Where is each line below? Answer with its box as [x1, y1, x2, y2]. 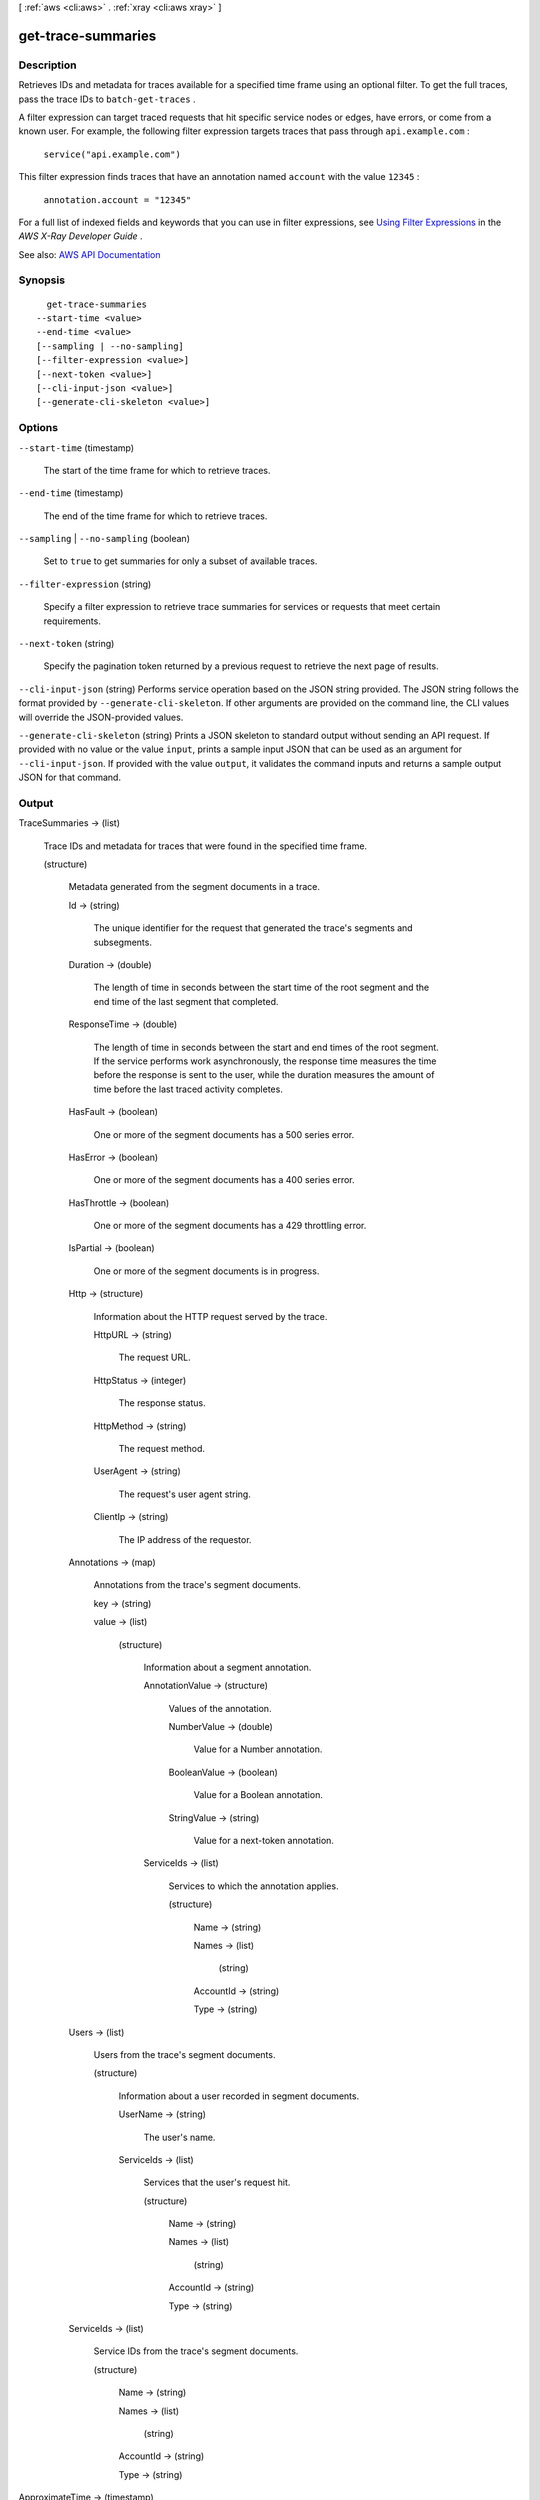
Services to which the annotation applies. [168, 1880, 339, 1892]
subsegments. [93, 936, 152, 948]
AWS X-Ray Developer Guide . [18, 230, 144, 242]
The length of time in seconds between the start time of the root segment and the [93, 981, 430, 994]
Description [18, 58, 77, 72]
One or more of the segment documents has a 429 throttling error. [93, 1220, 367, 1232]
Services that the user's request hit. [143, 2176, 291, 2189]
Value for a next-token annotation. [193, 1835, 335, 1847]
